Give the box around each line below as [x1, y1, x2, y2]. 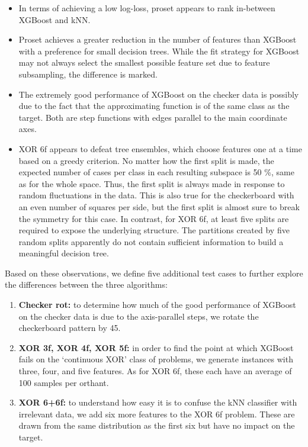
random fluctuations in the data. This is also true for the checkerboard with [18, 189, 294, 201]
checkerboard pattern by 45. [18, 321, 121, 334]
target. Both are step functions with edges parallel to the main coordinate [18, 111, 287, 123]
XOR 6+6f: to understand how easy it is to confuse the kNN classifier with [18, 396, 297, 409]
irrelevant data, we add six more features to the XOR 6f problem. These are [18, 407, 295, 420]
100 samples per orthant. [18, 376, 109, 388]
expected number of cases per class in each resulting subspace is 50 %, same [18, 166, 294, 178]
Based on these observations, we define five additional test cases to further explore [5, 266, 303, 279]
